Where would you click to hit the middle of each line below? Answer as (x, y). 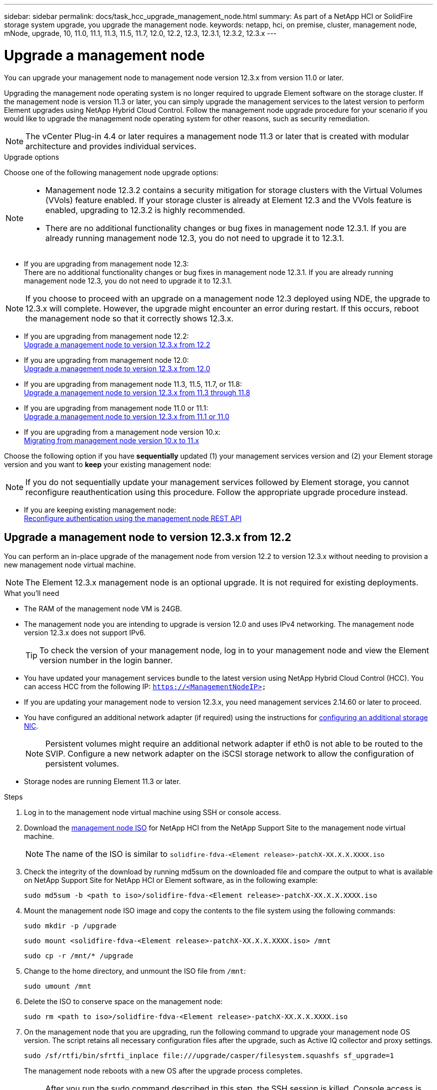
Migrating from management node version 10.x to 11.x (111, 440)
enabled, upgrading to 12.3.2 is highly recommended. (145, 210)
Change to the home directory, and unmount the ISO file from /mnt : (135, 971)
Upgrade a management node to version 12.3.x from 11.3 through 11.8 (137, 392)
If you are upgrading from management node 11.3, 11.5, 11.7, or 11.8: (133, 384)
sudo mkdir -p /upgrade (70, 926)
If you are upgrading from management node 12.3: (107, 264)
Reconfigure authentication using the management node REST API (133, 518)
